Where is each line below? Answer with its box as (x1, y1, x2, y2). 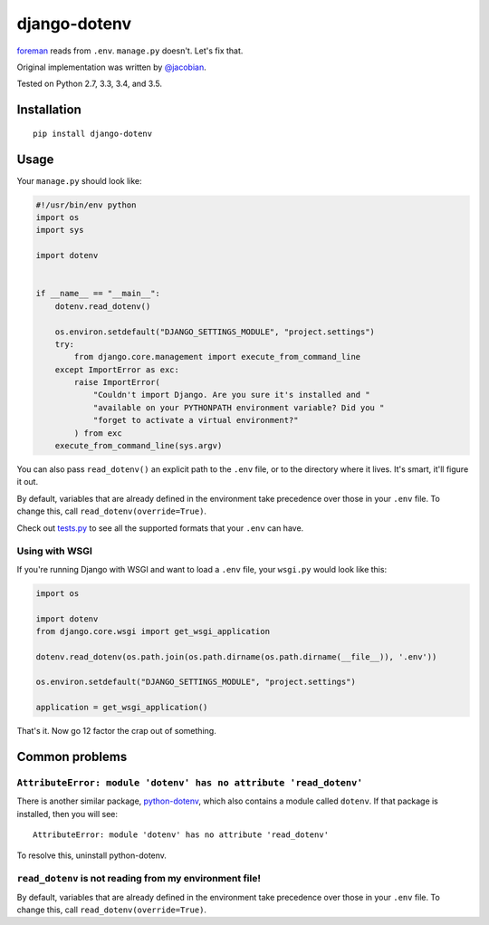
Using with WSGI (16, 544, 92, 557)
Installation (16, 102, 81, 118)
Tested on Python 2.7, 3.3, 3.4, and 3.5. (16, 78, 163, 90)
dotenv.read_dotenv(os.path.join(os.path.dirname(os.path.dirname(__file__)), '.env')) (35, 651, 437, 661)
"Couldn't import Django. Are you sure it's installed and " (92, 390, 370, 400)
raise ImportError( (73, 377, 160, 388)
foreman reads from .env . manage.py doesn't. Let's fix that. (16, 45, 244, 56)
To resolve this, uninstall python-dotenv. (16, 850, 168, 861)
